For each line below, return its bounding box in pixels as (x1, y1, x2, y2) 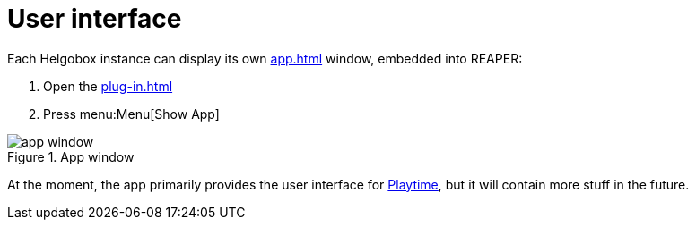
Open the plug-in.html (43, 78, 173, 94)
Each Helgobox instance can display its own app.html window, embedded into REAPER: (7, 50, 523, 66)
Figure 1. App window (7, 148, 135, 164)
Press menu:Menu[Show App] (43, 105, 220, 122)
